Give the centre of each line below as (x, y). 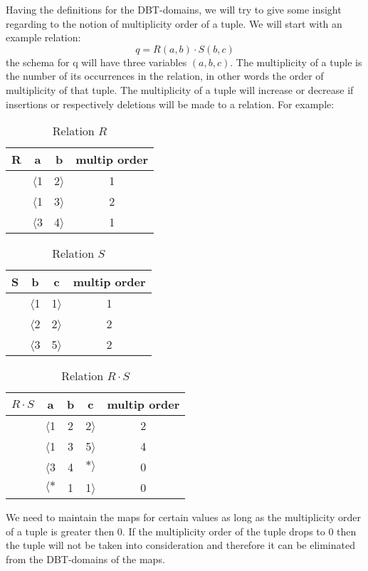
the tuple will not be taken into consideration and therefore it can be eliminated (180, 545)
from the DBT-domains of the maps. (85, 559)
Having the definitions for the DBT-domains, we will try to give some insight (174, 9)
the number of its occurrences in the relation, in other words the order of (165, 76)
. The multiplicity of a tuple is (296, 62)
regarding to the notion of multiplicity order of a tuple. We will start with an (174, 23)
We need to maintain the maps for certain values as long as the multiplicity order (183, 517)
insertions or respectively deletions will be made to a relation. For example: (170, 104)
